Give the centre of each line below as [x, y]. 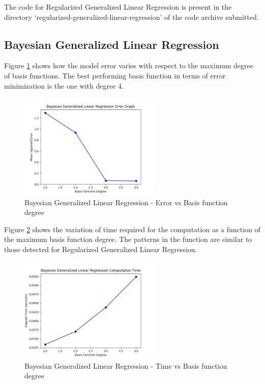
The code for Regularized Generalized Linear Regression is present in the [118, 7]
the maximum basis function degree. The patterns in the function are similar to [128, 239]
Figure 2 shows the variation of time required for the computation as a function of [132, 229]
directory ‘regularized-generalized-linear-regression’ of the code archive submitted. [131, 17]
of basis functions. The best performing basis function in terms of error [115, 75]
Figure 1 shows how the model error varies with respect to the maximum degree [129, 65]
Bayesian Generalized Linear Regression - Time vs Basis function [126, 365]
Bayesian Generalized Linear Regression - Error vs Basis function [126, 202]
